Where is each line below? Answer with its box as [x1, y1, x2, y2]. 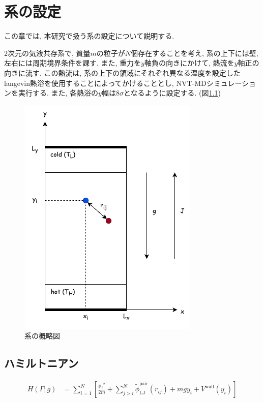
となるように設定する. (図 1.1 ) [123, 87, 221, 98]
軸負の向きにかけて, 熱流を [144, 57, 235, 68]
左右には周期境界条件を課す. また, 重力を [4, 57, 141, 68]
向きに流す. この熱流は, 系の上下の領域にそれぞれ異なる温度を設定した [4, 67, 241, 78]
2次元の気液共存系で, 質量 [4, 47, 91, 58]
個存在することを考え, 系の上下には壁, [131, 47, 258, 58]
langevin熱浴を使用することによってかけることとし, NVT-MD [4, 77, 207, 88]
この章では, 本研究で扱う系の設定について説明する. [4, 30, 174, 41]
